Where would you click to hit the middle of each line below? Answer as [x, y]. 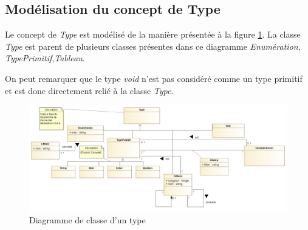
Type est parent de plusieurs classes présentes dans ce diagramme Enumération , [153, 46]
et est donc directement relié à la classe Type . [89, 90]
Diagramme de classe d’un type [87, 219]
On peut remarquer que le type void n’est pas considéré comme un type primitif [154, 78]
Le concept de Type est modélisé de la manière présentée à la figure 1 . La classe [153, 34]
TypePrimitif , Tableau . [45, 58]
